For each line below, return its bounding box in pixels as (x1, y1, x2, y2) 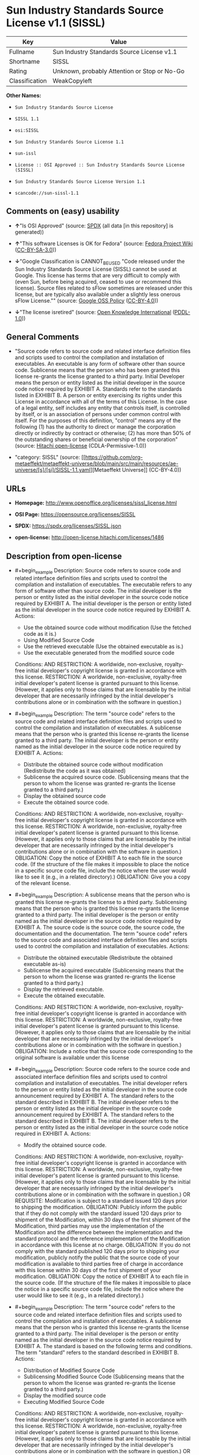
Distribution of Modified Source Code (23, 1367, 115, 1374)
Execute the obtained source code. (23, 798, 110, 806)
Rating (9, 66, 27, 75)
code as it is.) (23, 630, 57, 637)
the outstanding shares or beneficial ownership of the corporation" (14, 436, 178, 443)
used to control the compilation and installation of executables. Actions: (14, 943, 190, 950)
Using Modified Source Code (23, 636, 95, 644)
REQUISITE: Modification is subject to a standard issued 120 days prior (14, 1197, 188, 1204)
